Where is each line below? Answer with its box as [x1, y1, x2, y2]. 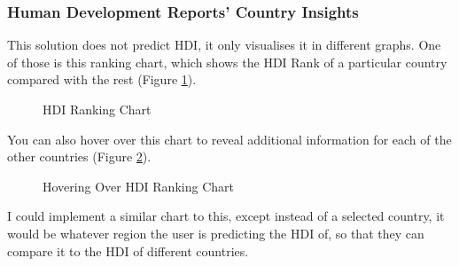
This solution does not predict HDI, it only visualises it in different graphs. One [7, 35, 441, 54]
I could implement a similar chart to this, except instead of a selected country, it [7, 207, 445, 225]
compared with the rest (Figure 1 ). [7, 70, 197, 89]
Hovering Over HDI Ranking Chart [43, 176, 234, 195]
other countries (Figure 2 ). [7, 147, 152, 166]
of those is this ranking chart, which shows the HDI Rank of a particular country [7, 52, 447, 71]
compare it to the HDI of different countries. [7, 241, 249, 260]
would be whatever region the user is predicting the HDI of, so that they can [7, 223, 424, 242]
